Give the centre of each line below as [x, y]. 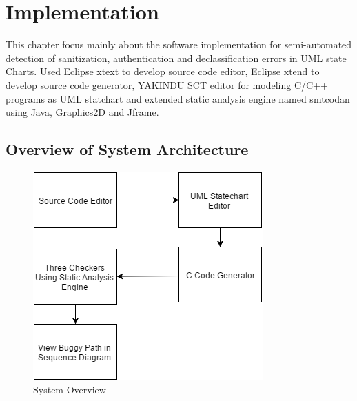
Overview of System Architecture [127, 149]
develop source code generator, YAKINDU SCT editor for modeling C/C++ [167, 84]
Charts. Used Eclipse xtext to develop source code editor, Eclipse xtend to [163, 71]
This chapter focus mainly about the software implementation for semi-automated [179, 44]
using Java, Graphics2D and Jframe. [82, 112]
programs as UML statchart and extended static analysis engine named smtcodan [178, 98]
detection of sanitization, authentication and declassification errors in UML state [176, 58]
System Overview [70, 390]
